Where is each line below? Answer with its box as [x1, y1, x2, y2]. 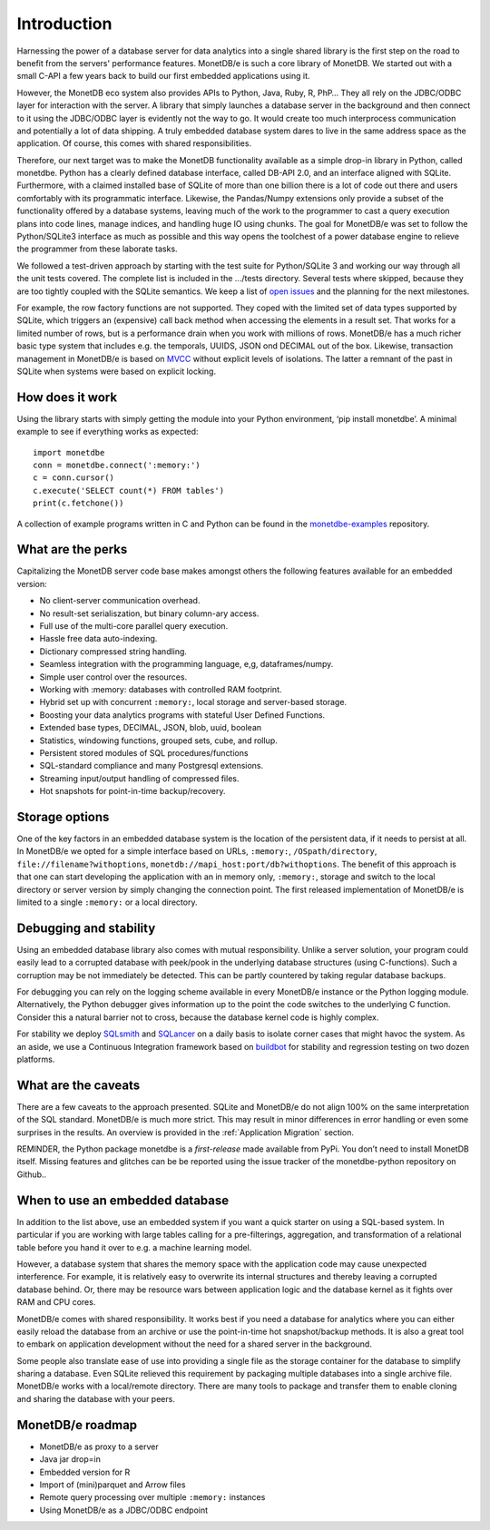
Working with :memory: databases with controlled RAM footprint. [39, 683, 282, 694]
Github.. [16, 1169, 47, 1180]
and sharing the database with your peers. [16, 1393, 176, 1404]
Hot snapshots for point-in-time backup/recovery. [39, 786, 226, 797]
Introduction [16, 14, 113, 34]
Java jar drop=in [39, 1454, 102, 1465]
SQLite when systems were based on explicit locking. [16, 366, 217, 377]
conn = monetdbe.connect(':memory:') [33, 460, 201, 470]
